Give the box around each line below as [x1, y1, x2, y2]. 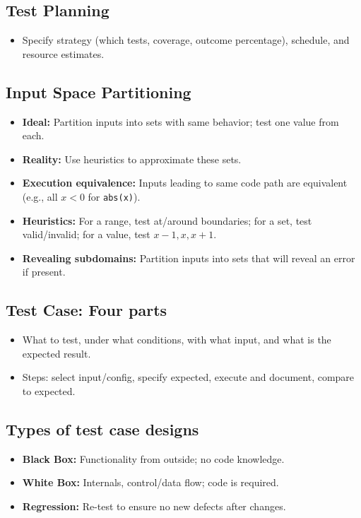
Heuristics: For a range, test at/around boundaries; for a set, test [22, 213, 312, 228]
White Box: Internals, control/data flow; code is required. [22, 475, 279, 490]
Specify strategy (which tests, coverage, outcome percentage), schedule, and [22, 33, 350, 47]
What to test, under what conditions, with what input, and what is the [22, 332, 331, 347]
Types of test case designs [6, 418, 199, 440]
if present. [22, 264, 66, 279]
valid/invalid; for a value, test [22, 227, 150, 242]
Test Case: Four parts [6, 299, 167, 321]
